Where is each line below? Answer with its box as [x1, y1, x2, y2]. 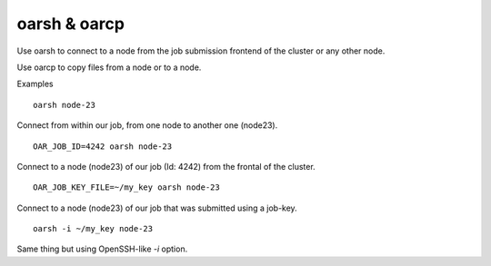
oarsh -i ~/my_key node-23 [33, 223, 154, 234]
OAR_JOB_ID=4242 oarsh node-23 [33, 141, 173, 152]
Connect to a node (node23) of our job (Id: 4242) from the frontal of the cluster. [16, 161, 316, 172]
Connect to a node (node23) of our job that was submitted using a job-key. [16, 202, 297, 213]
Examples [16, 78, 54, 90]
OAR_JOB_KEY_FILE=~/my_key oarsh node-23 [33, 182, 220, 192]
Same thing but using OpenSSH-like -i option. [16, 243, 188, 254]
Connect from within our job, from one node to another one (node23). [16, 120, 278, 131]
